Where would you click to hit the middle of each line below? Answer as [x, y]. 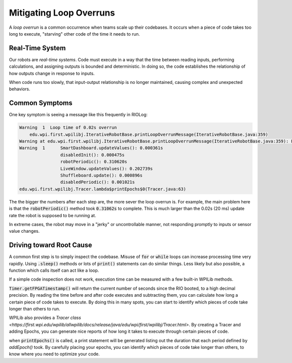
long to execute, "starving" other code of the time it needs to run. [74, 34]
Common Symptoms [41, 103]
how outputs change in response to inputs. [52, 73]
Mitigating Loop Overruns [62, 13]
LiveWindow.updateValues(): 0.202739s [106, 169]
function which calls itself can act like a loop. [54, 270]
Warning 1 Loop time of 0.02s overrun [68, 128]
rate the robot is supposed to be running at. [53, 215]
